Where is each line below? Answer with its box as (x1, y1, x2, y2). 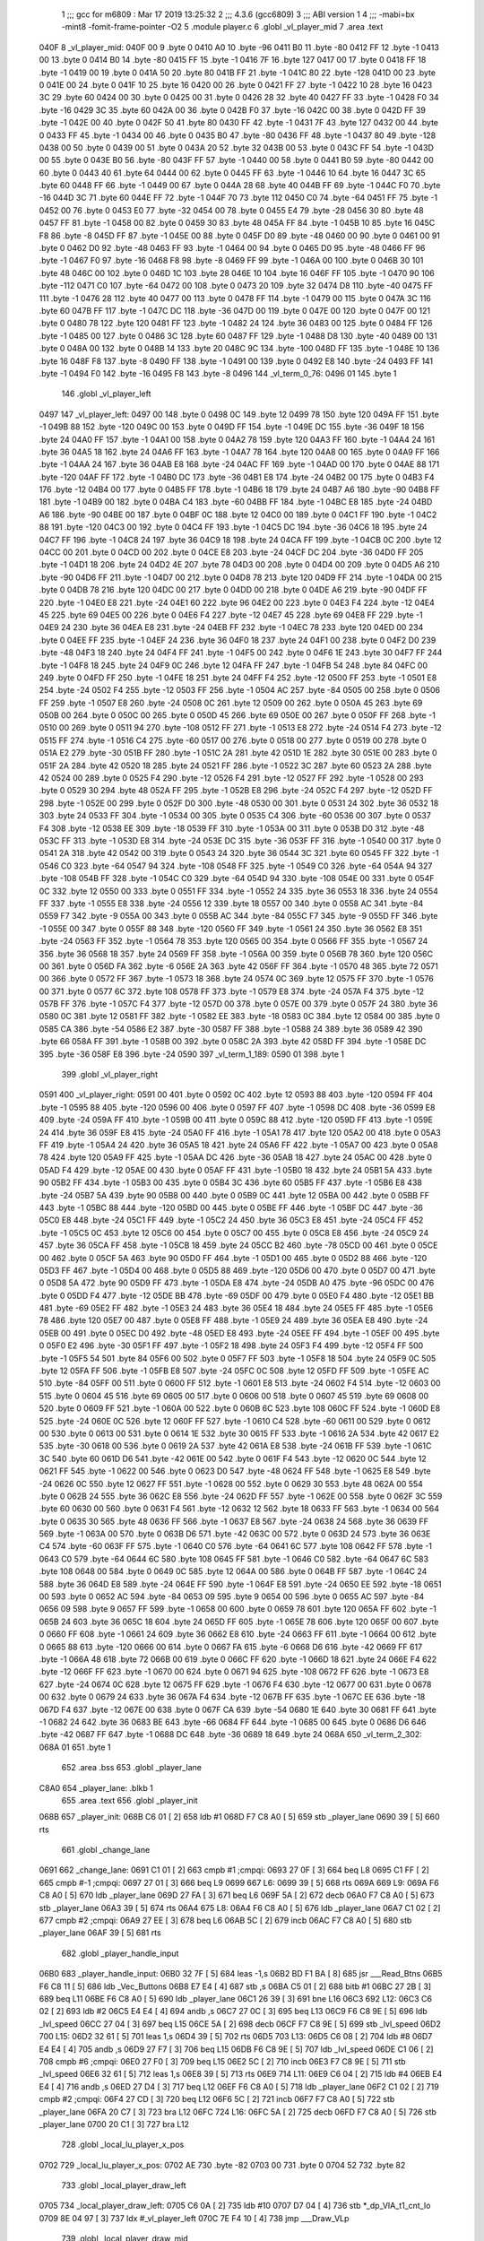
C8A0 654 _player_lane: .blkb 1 (39, 1782, 154, 1793)
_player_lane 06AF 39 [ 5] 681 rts (39, 1927, 161, 1938)
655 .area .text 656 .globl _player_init (61, 1795, 198, 1805)
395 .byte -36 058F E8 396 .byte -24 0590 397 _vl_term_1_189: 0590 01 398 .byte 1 (39, 1049, 345, 1060)
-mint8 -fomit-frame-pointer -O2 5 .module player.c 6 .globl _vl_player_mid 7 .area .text (61, 22, 384, 32)
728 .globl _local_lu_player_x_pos (61, 2139, 185, 2150)
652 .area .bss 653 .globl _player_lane (61, 1762, 202, 1773)
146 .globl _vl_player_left (61, 388, 151, 399)
